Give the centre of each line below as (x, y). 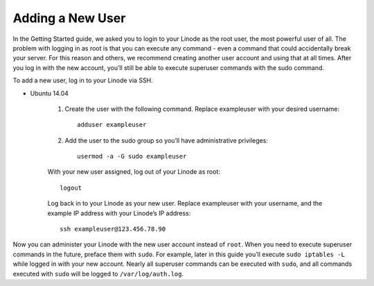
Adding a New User (69, 18)
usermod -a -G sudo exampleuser (132, 157)
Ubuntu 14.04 (50, 93)
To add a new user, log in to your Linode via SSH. (83, 80)
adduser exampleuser (112, 125)
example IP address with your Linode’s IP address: (119, 213)
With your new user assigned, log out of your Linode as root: (134, 172)
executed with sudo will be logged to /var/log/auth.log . (98, 274)
